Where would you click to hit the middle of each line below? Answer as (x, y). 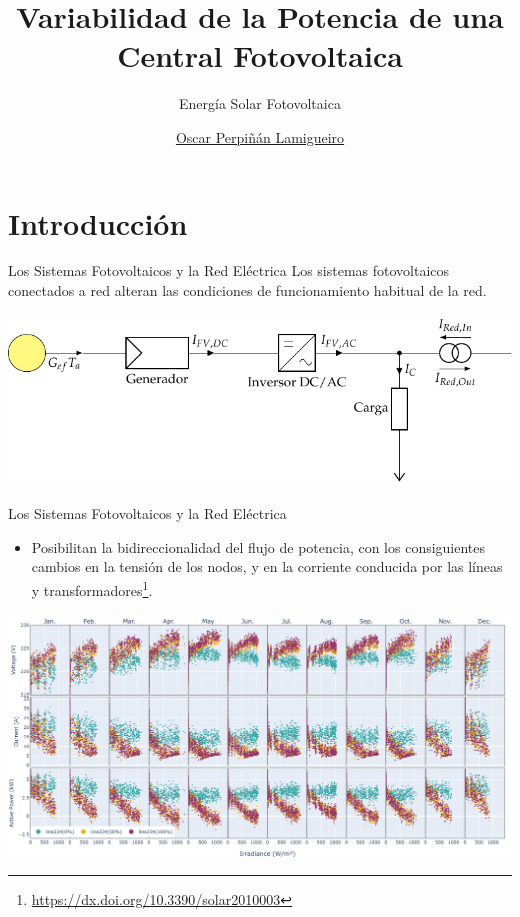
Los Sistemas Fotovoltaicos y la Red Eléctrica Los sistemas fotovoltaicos (229, 270)
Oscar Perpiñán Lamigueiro (260, 136)
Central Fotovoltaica (260, 55)
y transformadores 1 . (92, 588)
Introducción (98, 222)
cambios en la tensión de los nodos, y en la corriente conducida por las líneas (267, 566)
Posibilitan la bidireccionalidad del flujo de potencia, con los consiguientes (258, 546)
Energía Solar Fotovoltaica (260, 103)
